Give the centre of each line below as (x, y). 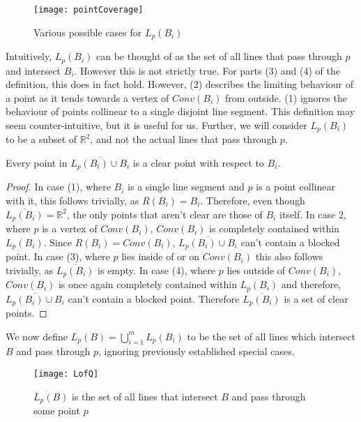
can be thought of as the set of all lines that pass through (219, 56)
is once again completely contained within (147, 284)
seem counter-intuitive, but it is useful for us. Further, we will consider (156, 125)
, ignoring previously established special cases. (197, 351)
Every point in (37, 162)
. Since (57, 242)
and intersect (33, 70)
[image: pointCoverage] (89, 10)
